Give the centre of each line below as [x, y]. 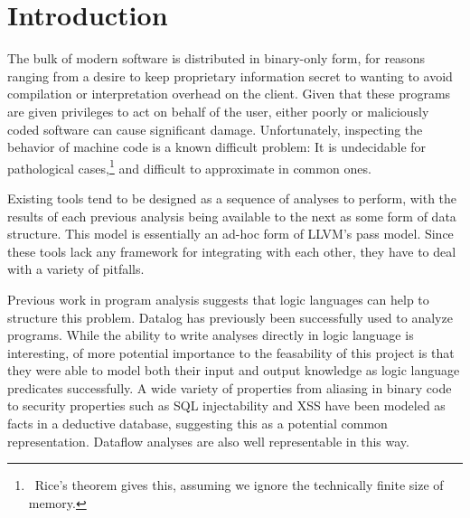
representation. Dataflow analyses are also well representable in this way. [208, 441]
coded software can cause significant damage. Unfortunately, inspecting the [215, 129]
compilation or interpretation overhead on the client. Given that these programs [229, 94]
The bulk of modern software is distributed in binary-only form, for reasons [216, 58]
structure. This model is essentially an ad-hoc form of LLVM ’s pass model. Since [230, 234]
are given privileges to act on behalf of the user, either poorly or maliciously [218, 111]
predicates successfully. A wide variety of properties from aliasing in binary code [230, 387]
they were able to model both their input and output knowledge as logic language [234, 370]
